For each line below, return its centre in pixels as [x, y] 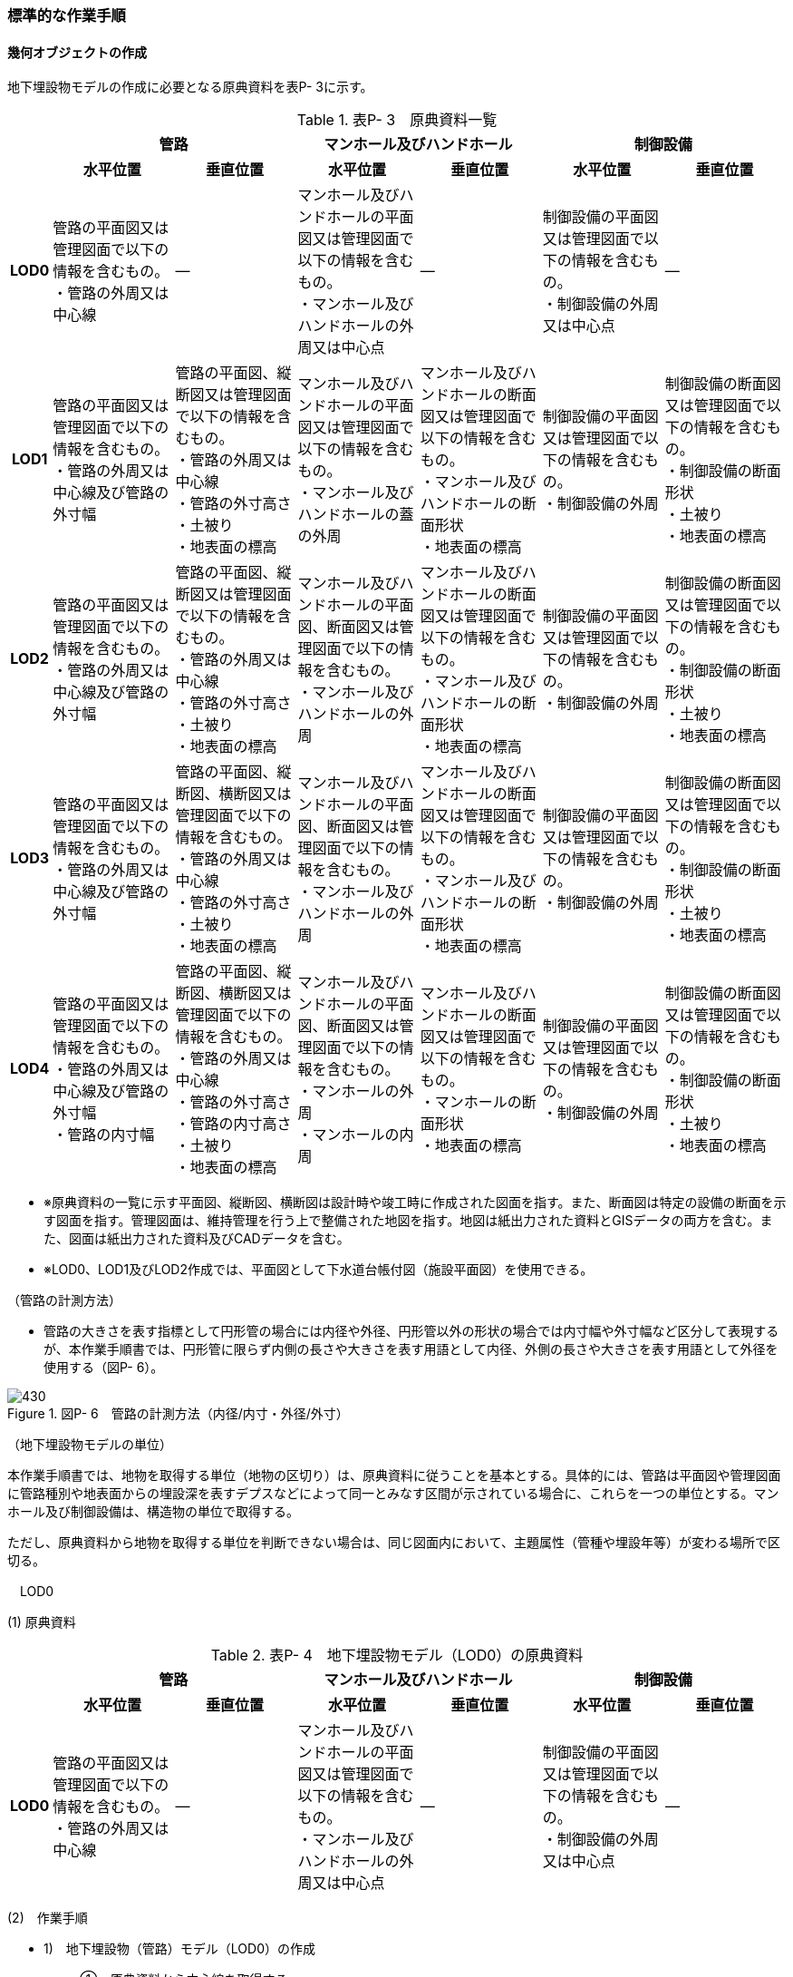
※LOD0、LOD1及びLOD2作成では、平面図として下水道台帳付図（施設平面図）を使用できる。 [319, 1270]
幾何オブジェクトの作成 [77, 52]
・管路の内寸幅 [104, 1135]
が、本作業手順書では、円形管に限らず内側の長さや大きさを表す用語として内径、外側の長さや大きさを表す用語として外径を [411, 1349]
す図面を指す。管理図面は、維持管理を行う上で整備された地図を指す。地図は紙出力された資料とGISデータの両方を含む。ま [408, 1221]
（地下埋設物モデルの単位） [90, 1445]
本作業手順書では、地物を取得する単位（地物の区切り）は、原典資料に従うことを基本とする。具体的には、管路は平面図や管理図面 [394, 1475]
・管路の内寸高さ [233, 1124]
